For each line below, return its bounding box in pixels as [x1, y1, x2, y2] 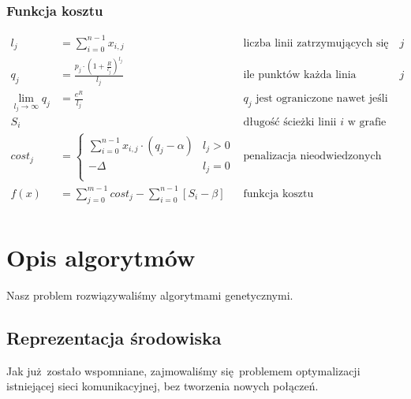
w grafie [347, 116, 387, 128]
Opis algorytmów [6, 241, 196, 273]
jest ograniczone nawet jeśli [256, 93, 388, 104]
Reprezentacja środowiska [6, 325, 222, 349]
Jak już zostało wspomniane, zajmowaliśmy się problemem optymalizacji [6, 362, 361, 378]
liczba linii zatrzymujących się [243, 37, 389, 49]
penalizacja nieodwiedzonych [243, 151, 382, 162]
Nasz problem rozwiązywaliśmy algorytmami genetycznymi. [6, 286, 293, 303]
